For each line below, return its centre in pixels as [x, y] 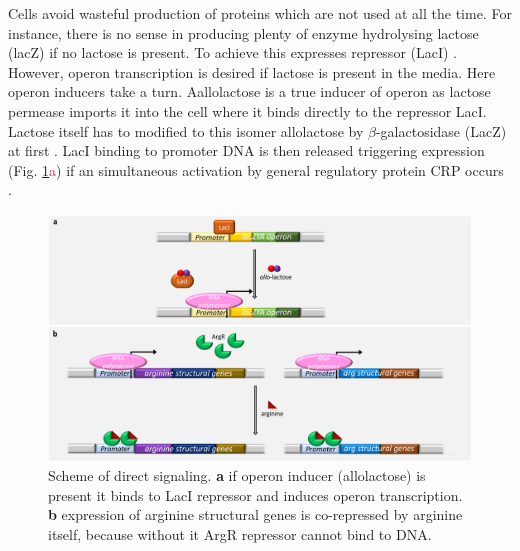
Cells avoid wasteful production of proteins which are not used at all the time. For [260, 13]
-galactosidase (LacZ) [441, 130]
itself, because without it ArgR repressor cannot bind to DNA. [240, 533]
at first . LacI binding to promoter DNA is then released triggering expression [246, 150]
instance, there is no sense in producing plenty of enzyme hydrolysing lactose [243, 32]
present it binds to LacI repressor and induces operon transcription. [255, 494]
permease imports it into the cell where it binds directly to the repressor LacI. [247, 110]
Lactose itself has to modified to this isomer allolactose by [186, 130]
